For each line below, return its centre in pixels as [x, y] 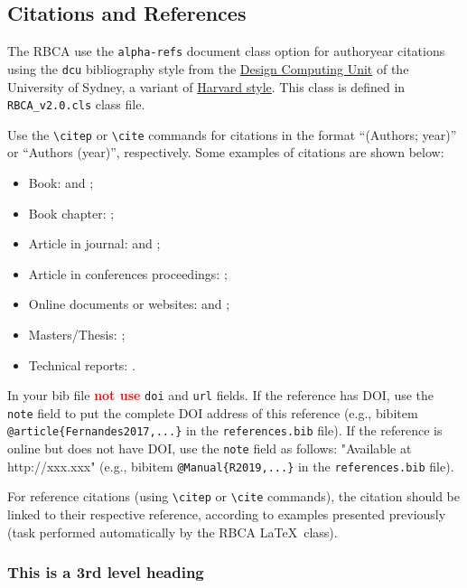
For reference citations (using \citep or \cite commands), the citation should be [233, 496]
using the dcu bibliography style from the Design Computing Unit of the [208, 68]
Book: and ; [61, 183]
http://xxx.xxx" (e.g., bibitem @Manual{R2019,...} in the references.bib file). [231, 466]
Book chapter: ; [71, 213]
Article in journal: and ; [94, 243]
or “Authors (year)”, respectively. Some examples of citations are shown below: [226, 152]
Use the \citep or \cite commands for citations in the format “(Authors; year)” [232, 134]
